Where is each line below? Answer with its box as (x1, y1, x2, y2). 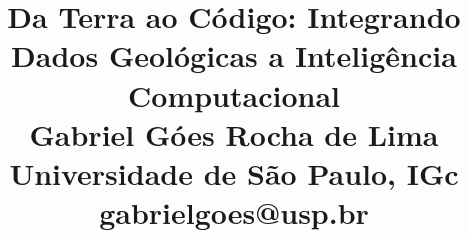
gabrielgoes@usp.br (99, 192, 369, 233)
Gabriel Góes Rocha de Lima (29, 113, 439, 154)
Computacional (128, 74, 340, 115)
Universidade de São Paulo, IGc (9, 152, 459, 193)
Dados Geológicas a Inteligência (11, 35, 457, 76)
